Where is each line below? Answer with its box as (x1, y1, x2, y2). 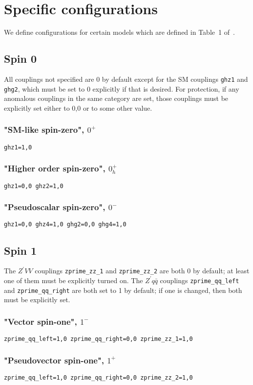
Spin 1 (4, 242, 37, 258)
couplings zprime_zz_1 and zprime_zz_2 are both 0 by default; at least (35, 265, 250, 276)
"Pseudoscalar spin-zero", (4, 201, 105, 213)
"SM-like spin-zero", (4, 123, 84, 136)
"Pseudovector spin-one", (4, 354, 105, 366)
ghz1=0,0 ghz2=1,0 (4, 182, 63, 190)
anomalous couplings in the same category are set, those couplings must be (4, 93, 229, 103)
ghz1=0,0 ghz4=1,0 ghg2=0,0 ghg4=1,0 (4, 221, 126, 228)
